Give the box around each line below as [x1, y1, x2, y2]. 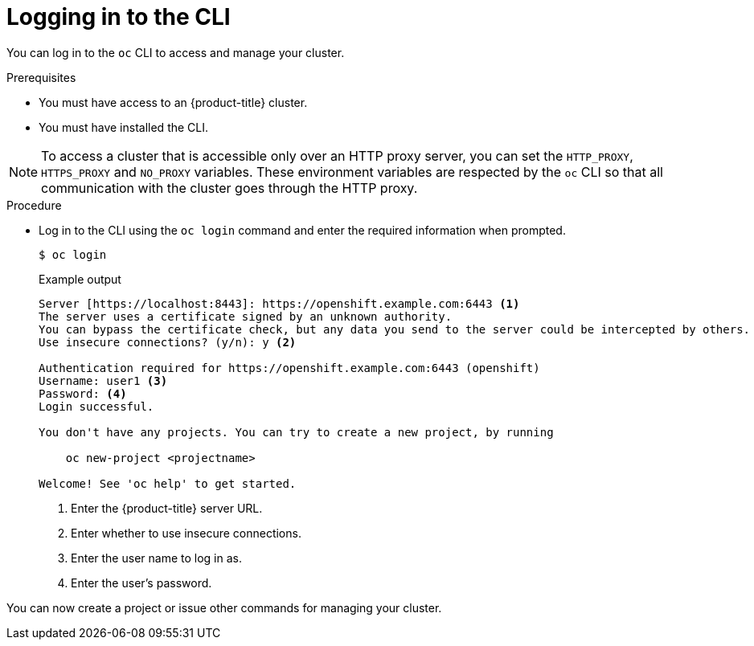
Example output [39, 272, 121, 286]
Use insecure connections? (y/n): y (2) [39, 335, 297, 349]
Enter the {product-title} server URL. [71, 501, 263, 515]
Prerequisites [6, 70, 76, 84]
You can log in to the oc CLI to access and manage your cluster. [6, 45, 345, 59]
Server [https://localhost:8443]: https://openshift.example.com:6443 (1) [39, 296, 520, 310]
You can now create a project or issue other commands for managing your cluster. [6, 600, 442, 615]
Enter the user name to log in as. [71, 550, 242, 565]
